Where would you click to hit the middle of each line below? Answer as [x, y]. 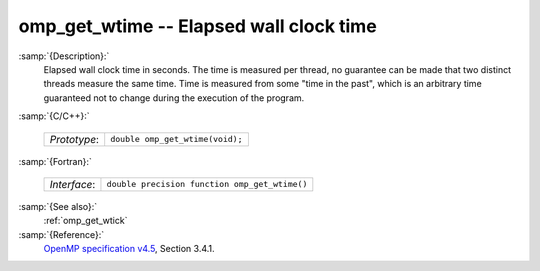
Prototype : [74, 139]
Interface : [72, 184]
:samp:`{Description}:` [64, 56]
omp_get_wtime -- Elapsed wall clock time [197, 26]
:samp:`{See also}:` [58, 206]
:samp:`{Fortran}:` [55, 161]
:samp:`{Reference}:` [61, 234]
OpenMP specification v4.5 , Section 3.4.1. [129, 249]
